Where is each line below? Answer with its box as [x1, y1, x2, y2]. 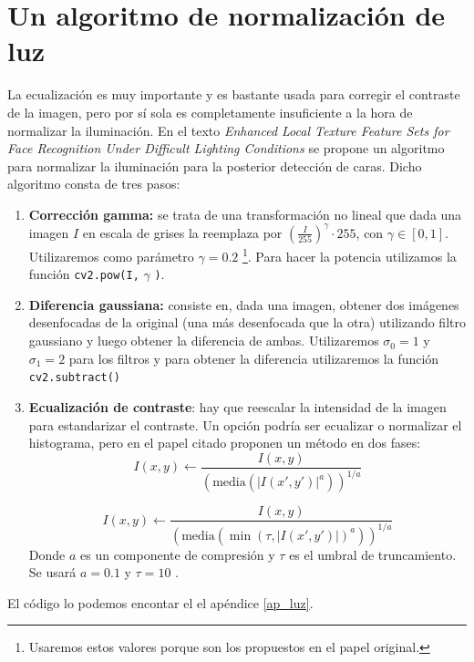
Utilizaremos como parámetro [28, 246, 194, 265]
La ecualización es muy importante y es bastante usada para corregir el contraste [7, 85, 460, 104]
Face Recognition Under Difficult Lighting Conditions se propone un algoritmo [7, 139, 445, 158]
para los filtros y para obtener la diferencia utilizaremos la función [68, 348, 439, 367]
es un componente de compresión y [80, 544, 275, 564]
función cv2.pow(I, [28, 264, 139, 284]
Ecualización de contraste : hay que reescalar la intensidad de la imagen [28, 397, 447, 416]
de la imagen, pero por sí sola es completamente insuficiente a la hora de [7, 102, 413, 121]
